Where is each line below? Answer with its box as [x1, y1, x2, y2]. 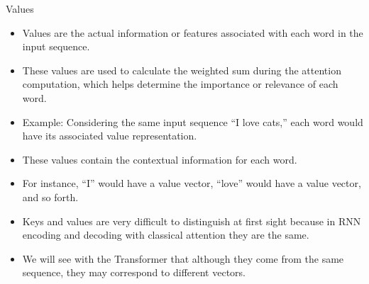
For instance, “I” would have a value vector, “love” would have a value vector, [22, 176, 361, 191]
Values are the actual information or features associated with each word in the [22, 25, 363, 40]
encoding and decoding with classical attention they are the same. [22, 227, 309, 242]
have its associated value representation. [22, 128, 197, 143]
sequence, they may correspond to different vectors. [22, 265, 246, 280]
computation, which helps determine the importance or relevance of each [22, 76, 338, 91]
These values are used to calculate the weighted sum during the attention [22, 62, 341, 77]
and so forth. [22, 189, 79, 204]
